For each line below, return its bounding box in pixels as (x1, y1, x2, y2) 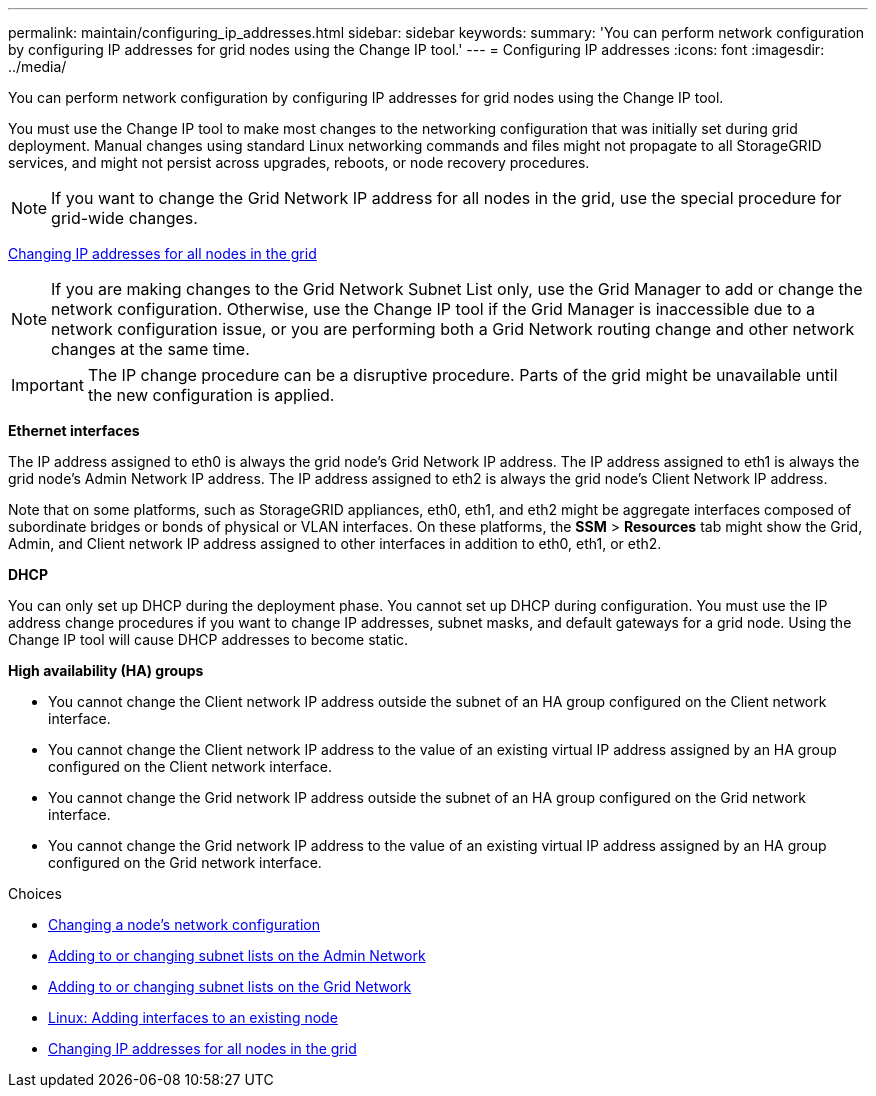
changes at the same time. (51, 339, 250, 359)
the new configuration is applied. (87, 385, 335, 405)
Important (11, 375, 84, 395)
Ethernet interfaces (8, 422, 140, 439)
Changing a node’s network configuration (48, 916, 320, 933)
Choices (8, 885, 62, 902)
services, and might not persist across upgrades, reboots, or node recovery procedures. (8, 154, 590, 171)
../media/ (8, 58, 67, 75)
